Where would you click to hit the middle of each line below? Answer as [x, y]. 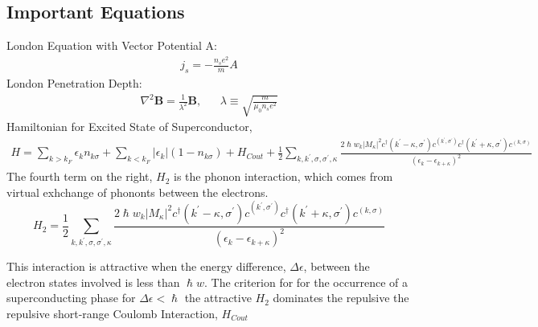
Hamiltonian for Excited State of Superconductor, [129, 127]
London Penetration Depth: [74, 82]
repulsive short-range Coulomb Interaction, [112, 314]
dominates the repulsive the [341, 298]
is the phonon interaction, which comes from [283, 176]
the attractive [218, 298]
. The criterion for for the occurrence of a [306, 282]
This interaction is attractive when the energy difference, [146, 266]
